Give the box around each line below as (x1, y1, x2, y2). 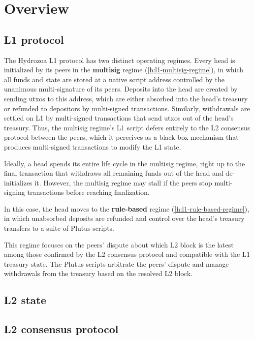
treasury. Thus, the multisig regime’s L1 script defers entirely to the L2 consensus (4, 122, 251, 132)
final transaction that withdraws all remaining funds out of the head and (4, 168, 223, 178)
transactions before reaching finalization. (27, 187, 150, 197)
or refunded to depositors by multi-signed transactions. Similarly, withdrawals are (4, 103, 250, 113)
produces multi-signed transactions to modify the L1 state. (4, 141, 181, 152)
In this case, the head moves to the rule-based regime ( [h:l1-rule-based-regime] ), (4, 203, 250, 214)
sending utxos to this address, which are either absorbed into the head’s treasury (4, 93, 248, 103)
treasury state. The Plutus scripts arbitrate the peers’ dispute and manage (4, 258, 229, 269)
